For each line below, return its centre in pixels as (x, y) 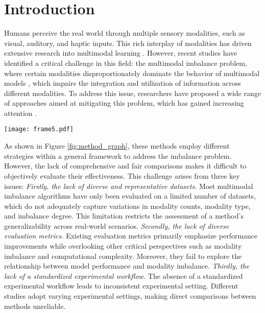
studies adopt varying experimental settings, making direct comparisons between (130, 296)
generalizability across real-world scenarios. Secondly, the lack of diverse (117, 225)
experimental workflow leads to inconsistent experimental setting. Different (121, 286)
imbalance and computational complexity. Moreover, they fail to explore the (123, 256)
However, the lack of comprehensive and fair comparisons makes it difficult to (125, 166)
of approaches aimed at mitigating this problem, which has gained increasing (124, 103)
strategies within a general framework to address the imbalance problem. (118, 155)
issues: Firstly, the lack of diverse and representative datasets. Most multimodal (129, 186)
